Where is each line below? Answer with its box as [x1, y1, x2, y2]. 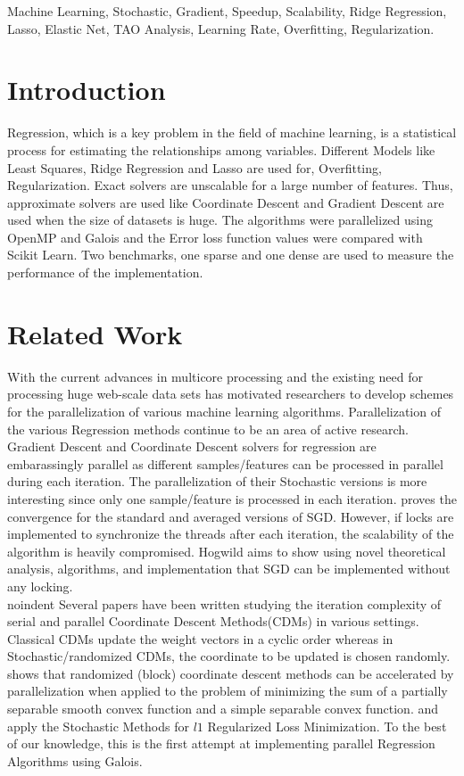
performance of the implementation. [7, 263, 203, 282]
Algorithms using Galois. [7, 751, 143, 770]
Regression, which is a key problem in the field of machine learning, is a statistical [7, 123, 457, 142]
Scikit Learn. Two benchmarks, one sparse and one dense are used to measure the [7, 245, 454, 264]
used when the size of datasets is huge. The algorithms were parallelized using [7, 211, 433, 229]
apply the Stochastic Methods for [7, 716, 189, 735]
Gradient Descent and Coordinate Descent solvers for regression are [7, 437, 377, 456]
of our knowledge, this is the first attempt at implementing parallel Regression [7, 734, 435, 753]
